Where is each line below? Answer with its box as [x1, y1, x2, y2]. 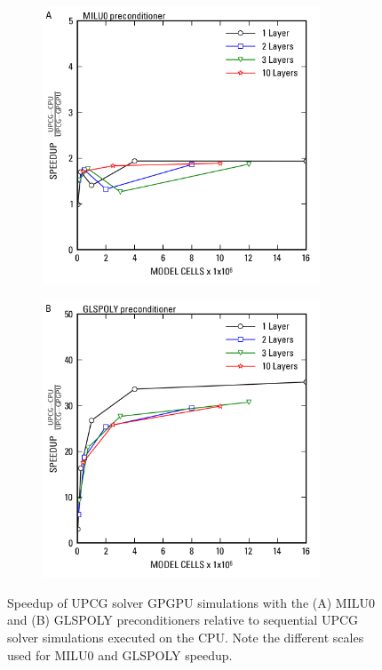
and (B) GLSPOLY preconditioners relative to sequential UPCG [7, 610, 359, 629]
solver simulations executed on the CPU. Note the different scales [7, 627, 364, 646]
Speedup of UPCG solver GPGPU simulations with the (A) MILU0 [7, 593, 375, 611]
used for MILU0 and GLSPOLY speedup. [7, 645, 233, 664]
